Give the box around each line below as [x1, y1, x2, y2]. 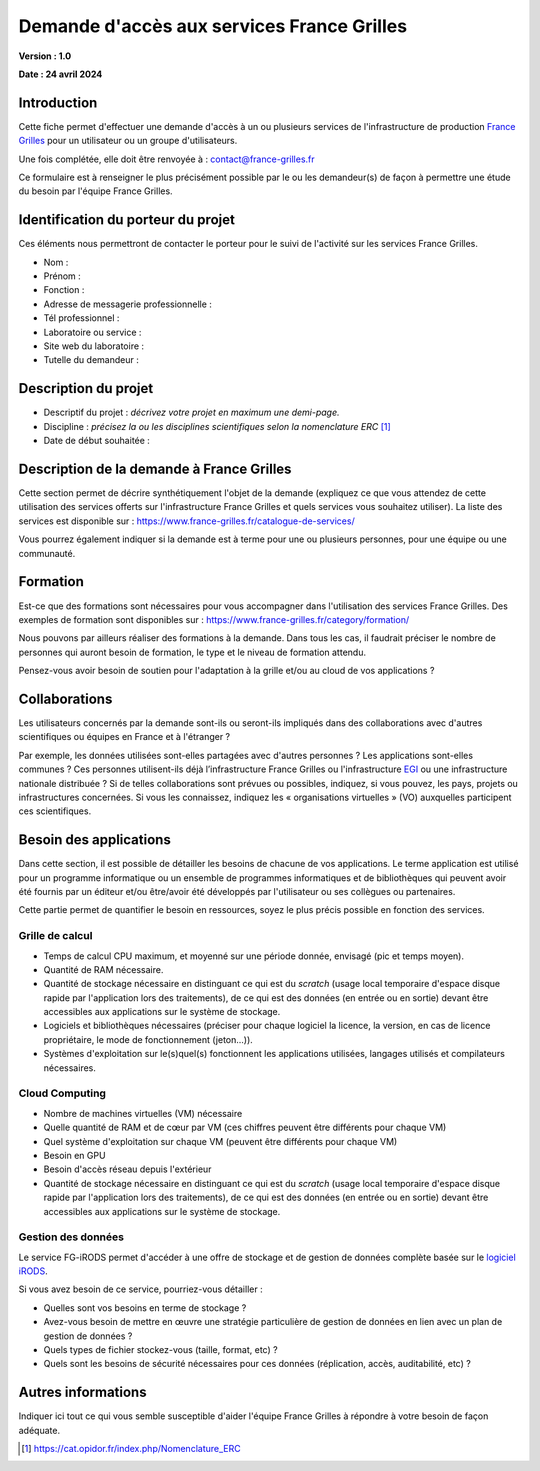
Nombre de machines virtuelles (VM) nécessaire [43, 1107, 243, 1119]
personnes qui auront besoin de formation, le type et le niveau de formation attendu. [18, 646, 367, 658]
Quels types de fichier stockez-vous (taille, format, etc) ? [43, 1344, 279, 1356]
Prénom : [43, 270, 82, 282]
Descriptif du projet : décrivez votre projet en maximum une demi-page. [43, 406, 340, 419]
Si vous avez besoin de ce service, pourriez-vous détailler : [18, 1283, 264, 1295]
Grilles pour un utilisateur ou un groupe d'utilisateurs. [18, 135, 238, 147]
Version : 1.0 [18, 50, 72, 62]
